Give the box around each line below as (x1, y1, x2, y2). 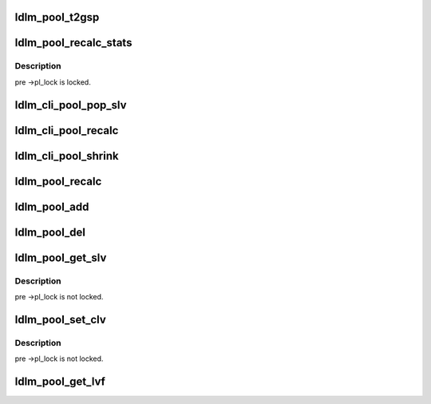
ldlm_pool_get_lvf (14, 375, 105, 388)
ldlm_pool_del (14, 225, 85, 239)
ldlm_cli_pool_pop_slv (14, 98, 127, 112)
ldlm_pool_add (14, 200, 89, 213)
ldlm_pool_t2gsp (14, 10, 100, 24)
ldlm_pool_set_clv (14, 312, 107, 327)
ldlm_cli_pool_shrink (14, 149, 119, 163)
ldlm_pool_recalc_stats (14, 36, 132, 50)
